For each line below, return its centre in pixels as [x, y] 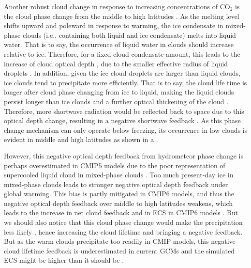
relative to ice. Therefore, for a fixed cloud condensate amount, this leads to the [122, 54]
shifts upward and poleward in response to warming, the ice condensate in [114, 25]
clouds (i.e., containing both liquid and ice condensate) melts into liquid [129, 35]
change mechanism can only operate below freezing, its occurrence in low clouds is [126, 130]
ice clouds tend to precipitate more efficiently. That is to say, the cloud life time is [125, 82]
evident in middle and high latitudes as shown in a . [81, 139]
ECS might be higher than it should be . [64, 260]
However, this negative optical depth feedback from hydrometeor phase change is [124, 155]
